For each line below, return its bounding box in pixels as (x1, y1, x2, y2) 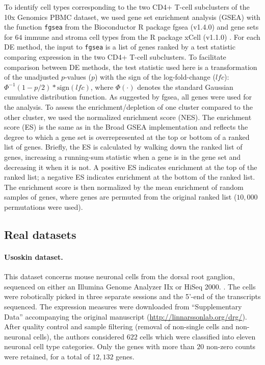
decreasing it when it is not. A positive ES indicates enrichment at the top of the (4, 161, 257, 172)
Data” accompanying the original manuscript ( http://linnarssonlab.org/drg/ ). (4, 311, 247, 322)
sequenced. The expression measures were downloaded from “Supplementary (4, 301, 242, 311)
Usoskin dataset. (4, 251, 63, 262)
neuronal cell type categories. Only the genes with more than (4, 341, 195, 352)
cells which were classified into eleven (140, 331, 256, 342)
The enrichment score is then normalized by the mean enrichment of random (4, 181, 244, 192)
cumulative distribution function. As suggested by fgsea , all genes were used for (4, 91, 252, 102)
